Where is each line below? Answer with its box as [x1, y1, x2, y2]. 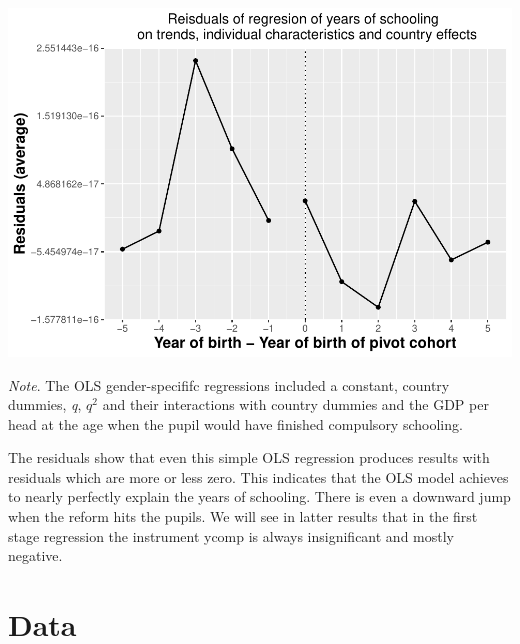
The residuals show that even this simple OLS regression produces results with [8, 447, 490, 468]
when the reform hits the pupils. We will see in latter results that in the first [8, 506, 478, 527]
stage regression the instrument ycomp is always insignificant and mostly [8, 525, 454, 546]
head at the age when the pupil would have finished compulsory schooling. [8, 413, 463, 434]
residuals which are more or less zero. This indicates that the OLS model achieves [8, 466, 509, 487]
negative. [8, 545, 63, 566]
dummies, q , [8, 394, 82, 415]
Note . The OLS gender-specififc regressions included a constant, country [8, 374, 450, 395]
